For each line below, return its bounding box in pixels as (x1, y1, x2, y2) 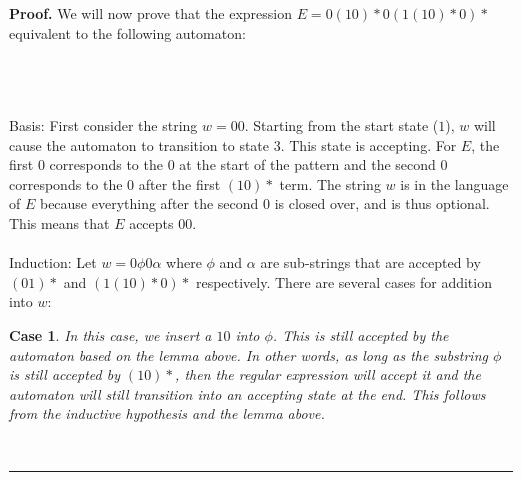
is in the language (400, 173, 509, 194)
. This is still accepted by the (272, 324, 449, 345)
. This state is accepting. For (280, 134, 457, 155)
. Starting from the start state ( (244, 114, 439, 135)
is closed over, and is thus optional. (274, 193, 490, 214)
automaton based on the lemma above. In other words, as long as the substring (9, 344, 488, 365)
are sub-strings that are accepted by (260, 252, 481, 273)
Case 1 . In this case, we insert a (9, 324, 212, 345)
